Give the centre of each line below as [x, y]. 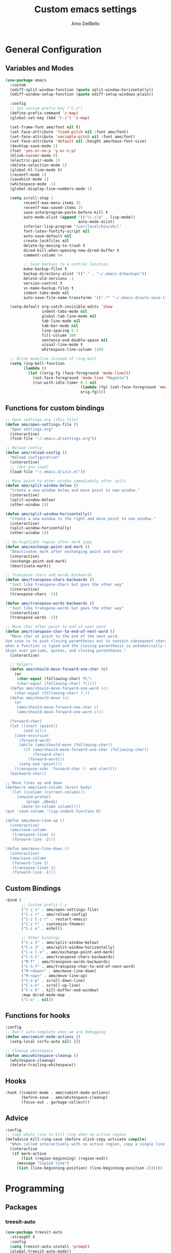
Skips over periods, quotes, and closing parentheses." [66, 651]
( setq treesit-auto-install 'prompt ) [50, 1246]
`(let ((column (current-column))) [48, 792]
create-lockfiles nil [47, 241]
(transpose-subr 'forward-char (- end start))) [66, 769]
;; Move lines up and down [34, 783]
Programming [35, 1188]
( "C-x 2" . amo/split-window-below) [60, 943]
